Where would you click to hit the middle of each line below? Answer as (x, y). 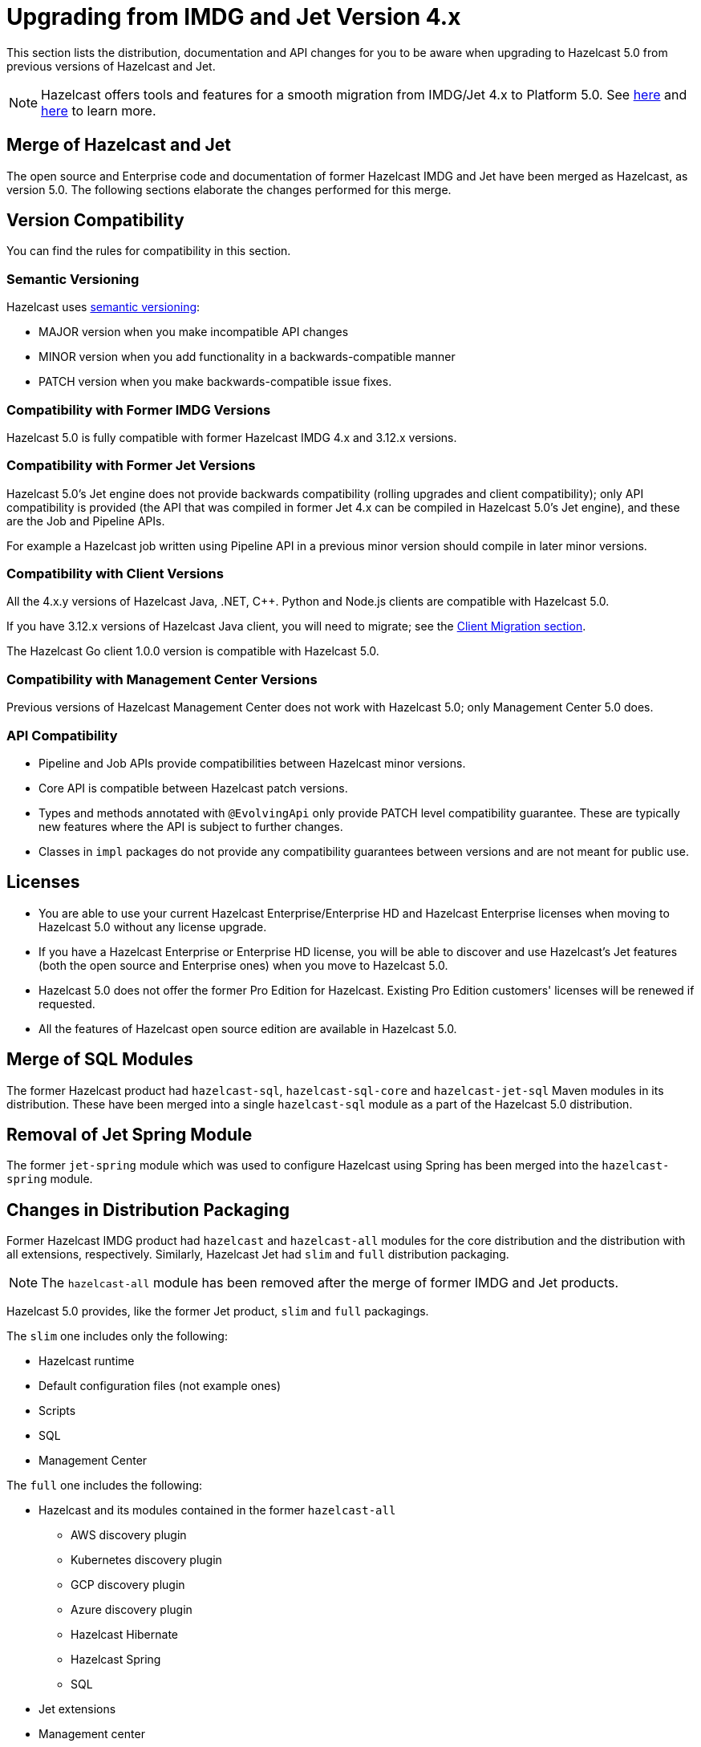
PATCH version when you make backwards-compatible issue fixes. (215, 382)
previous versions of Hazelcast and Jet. (111, 66)
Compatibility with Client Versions (115, 574)
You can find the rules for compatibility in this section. (149, 251)
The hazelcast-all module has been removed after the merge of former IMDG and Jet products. (330, 1283)
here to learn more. (99, 110)
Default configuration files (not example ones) (160, 1386)
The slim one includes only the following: (117, 1336)
